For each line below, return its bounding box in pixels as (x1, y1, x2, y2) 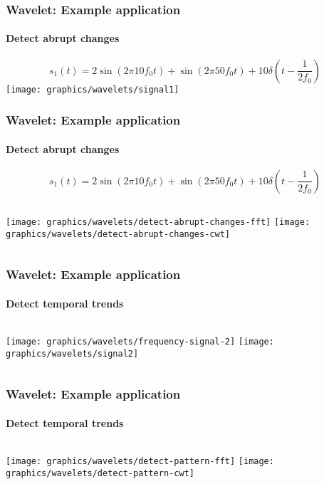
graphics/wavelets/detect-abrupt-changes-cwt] (6, 228, 230, 239)
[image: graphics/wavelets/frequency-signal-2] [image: (6, 336, 274, 347)
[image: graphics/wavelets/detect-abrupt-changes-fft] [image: (6, 216, 310, 227)
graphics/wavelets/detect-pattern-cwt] (6, 468, 194, 478)
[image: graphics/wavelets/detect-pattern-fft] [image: (6, 456, 274, 466)
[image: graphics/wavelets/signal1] (6, 84, 179, 95)
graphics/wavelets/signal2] (6, 348, 139, 359)
